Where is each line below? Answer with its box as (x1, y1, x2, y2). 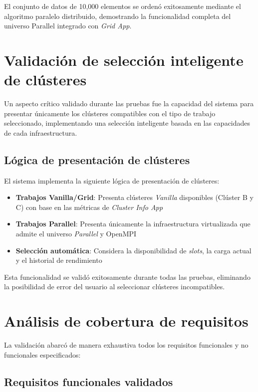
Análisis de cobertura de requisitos (4, 311, 249, 331)
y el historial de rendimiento (15, 255, 102, 265)
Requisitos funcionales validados (4, 374, 173, 389)
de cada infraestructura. (4, 127, 77, 138)
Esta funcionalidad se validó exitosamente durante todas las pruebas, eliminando (4, 271, 251, 282)
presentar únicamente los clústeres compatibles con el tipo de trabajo (4, 108, 216, 118)
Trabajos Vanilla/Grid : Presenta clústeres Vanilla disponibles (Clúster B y (15, 192, 254, 202)
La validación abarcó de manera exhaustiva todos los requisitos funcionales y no (4, 340, 249, 350)
